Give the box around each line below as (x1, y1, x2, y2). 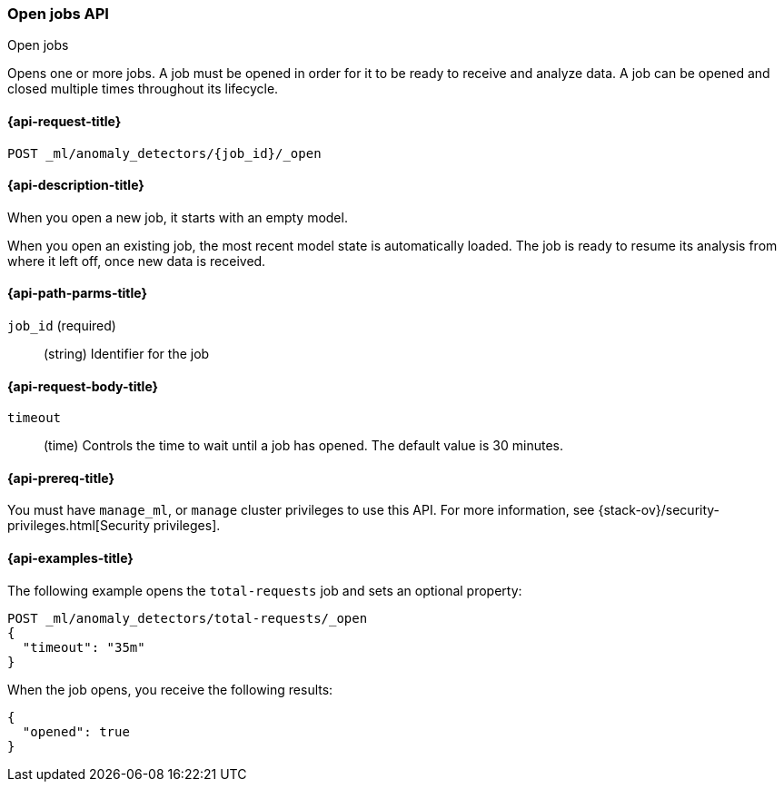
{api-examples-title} (7, 550, 134, 567)
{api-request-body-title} (7, 378, 159, 394)
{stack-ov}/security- (598, 502, 720, 518)
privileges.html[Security (7, 518, 150, 534)
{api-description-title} (7, 177, 144, 193)
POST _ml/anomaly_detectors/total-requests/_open (7, 610, 368, 626)
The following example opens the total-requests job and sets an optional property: (7, 582, 522, 598)
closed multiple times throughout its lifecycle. (7, 81, 279, 97)
